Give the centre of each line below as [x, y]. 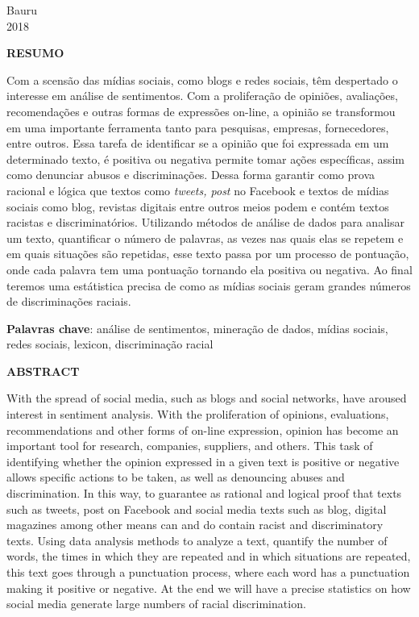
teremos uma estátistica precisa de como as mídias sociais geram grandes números [209, 285]
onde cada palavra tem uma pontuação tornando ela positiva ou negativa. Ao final [209, 269]
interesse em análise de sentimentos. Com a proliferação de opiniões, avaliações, [202, 96]
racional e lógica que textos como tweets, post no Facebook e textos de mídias [198, 190]
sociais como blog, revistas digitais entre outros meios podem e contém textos [198, 206]
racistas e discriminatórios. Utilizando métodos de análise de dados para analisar [205, 222]
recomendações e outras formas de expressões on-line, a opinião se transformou [201, 111]
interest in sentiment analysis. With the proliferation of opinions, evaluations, [198, 414]
